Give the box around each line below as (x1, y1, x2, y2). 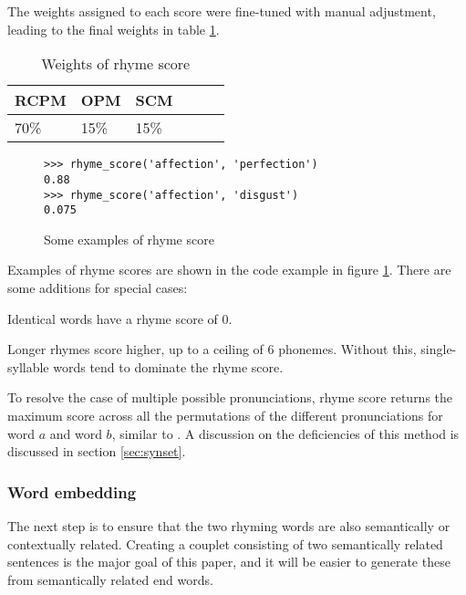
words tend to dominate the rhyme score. (53, 357, 284, 376)
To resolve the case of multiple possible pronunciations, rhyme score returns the (7, 388, 453, 407)
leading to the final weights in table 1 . (7, 19, 220, 38)
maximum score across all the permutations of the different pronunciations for (7, 405, 443, 424)
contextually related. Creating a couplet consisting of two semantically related (7, 534, 443, 553)
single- (420, 339, 457, 359)
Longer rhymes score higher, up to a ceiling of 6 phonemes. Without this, (7, 339, 417, 359)
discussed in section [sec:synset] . (7, 442, 186, 461)
